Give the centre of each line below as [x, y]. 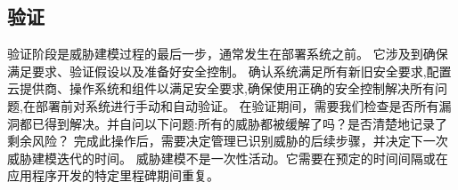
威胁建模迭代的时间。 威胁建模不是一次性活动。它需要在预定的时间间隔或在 [228, 158]
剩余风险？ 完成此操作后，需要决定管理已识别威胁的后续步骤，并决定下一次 [228, 141]
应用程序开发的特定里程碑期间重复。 [113, 175]
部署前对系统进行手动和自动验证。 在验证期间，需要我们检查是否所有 [237, 105]
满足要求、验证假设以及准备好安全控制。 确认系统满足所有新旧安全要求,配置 [229, 71]
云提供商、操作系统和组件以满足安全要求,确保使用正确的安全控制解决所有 [221, 88]
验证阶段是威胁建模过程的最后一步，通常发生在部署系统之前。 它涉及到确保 [228, 54]
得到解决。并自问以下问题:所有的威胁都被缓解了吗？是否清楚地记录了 [245, 123]
